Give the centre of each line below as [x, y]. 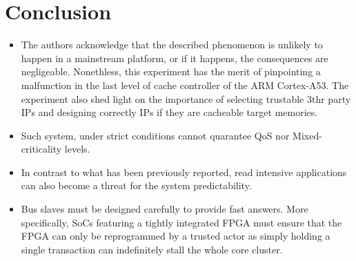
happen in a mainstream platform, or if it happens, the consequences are [175, 58]
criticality [41, 149]
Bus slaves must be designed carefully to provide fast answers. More [165, 209]
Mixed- [307, 135]
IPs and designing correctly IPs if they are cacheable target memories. [169, 112]
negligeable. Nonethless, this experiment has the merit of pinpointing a [171, 71]
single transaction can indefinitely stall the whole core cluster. [152, 249]
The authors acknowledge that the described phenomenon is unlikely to [172, 45]
